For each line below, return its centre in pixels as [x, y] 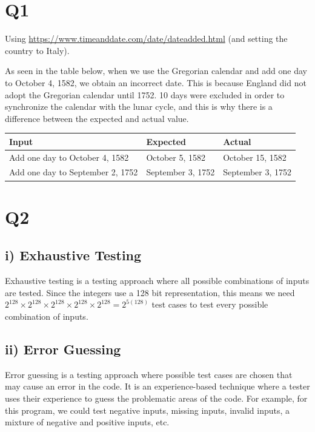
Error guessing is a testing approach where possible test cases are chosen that [149, 374]
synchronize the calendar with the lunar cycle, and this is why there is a [139, 106]
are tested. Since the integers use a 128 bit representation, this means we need [150, 292]
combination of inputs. [47, 316]
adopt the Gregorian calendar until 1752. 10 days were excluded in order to [145, 94]
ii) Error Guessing [63, 349]
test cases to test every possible [210, 304]
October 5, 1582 [176, 157]
